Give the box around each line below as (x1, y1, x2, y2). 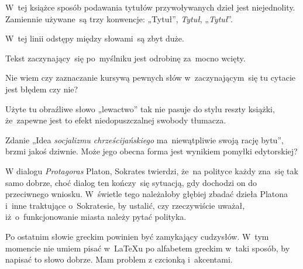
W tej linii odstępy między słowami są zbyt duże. (5, 32, 184, 44)
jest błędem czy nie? (5, 82, 78, 95)
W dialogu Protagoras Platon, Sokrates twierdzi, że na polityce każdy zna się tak (5, 164, 298, 177)
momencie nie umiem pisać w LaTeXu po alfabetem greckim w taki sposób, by (5, 242, 290, 254)
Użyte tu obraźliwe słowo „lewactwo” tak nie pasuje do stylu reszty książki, (5, 102, 275, 115)
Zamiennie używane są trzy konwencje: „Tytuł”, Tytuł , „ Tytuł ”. (5, 12, 233, 25)
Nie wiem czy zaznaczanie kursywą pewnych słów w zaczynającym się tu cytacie (5, 71, 296, 84)
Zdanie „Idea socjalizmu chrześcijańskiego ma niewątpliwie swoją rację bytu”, (5, 133, 284, 146)
